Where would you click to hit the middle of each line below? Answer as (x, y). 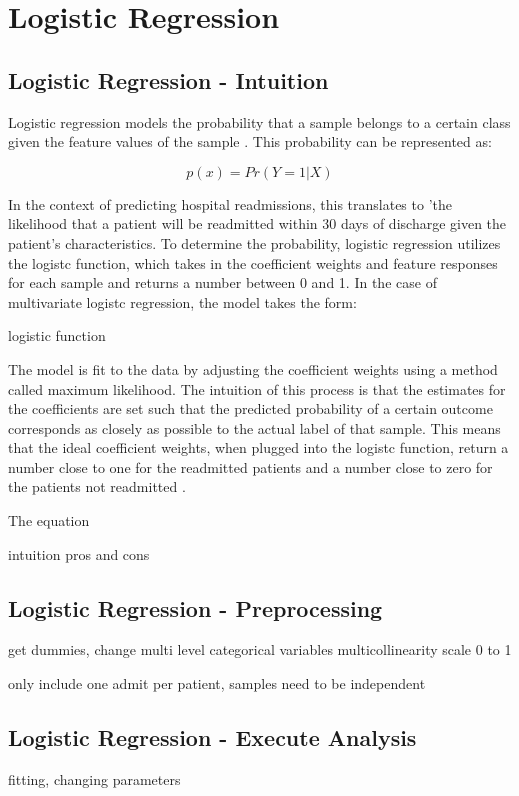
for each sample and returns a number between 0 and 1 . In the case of (222, 282)
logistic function (57, 335)
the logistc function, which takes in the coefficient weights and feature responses (253, 262)
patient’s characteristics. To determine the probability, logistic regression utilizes (254, 242)
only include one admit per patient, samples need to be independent (217, 683)
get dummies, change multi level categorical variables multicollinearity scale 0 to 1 (260, 649)
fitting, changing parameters (94, 778)
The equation (49, 520)
